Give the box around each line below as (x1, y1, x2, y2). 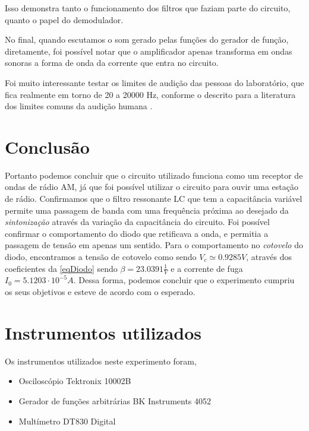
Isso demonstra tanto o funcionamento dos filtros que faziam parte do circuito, (5, 2, 291, 14)
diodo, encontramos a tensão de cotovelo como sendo (5, 251, 197, 263)
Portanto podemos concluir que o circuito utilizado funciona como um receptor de (5, 169, 303, 181)
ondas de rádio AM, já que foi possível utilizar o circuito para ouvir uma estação (5, 180, 299, 193)
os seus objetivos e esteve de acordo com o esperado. (5, 286, 196, 298)
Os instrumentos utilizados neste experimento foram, (5, 354, 197, 367)
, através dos (246, 251, 292, 263)
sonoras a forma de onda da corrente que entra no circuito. (5, 56, 219, 69)
